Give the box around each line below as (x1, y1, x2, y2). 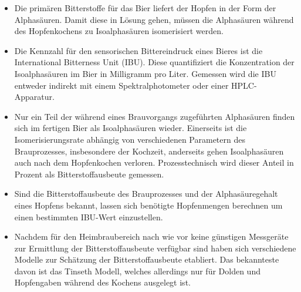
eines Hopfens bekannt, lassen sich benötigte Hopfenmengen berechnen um (14, 199, 283, 211)
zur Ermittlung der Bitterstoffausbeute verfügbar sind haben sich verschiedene (14, 241, 296, 254)
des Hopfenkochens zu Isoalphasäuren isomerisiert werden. (14, 25, 224, 37)
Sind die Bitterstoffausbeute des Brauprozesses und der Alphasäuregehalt (14, 187, 278, 200)
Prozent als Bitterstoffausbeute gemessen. (14, 167, 164, 180)
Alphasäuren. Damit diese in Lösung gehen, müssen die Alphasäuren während (14, 13, 294, 25)
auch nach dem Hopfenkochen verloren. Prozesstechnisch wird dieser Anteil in (14, 156, 294, 169)
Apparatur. (14, 90, 55, 103)
